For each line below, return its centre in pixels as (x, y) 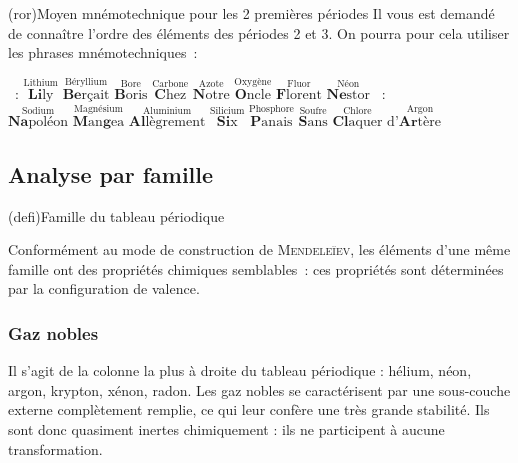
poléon (48, 121)
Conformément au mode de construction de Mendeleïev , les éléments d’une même (259, 249)
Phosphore (271, 109)
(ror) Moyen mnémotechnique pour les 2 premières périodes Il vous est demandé (251, 13)
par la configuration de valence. (104, 288)
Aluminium (167, 111)
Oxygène (253, 82)
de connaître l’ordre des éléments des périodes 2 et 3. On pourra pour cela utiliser (259, 32)
